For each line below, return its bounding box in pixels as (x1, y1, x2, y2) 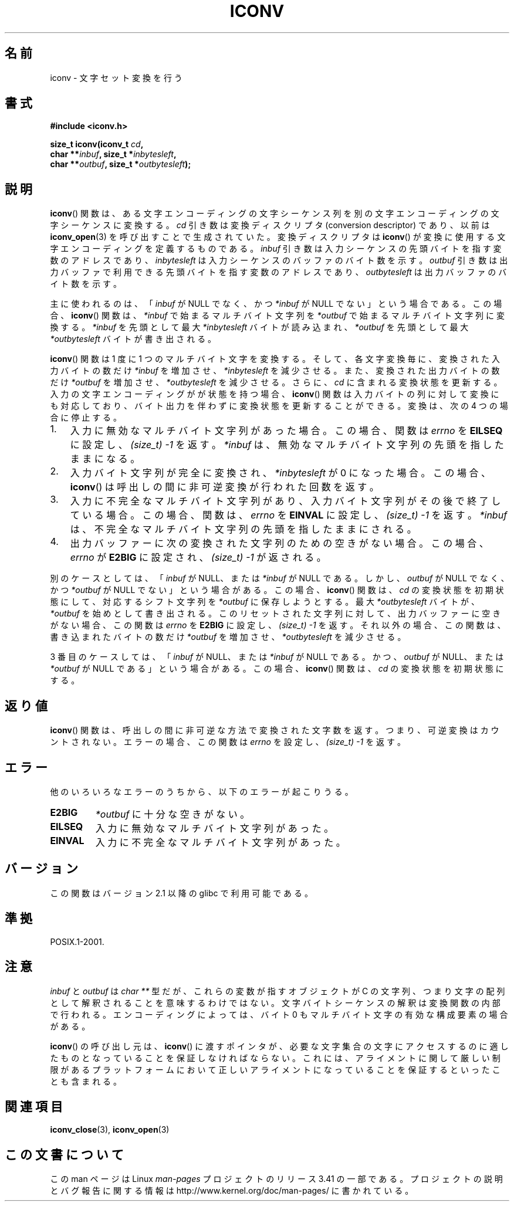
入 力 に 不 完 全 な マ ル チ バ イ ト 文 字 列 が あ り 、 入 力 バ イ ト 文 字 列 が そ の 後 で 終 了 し (70, 495, 501, 507)
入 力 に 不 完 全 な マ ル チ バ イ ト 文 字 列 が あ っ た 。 (95, 836, 346, 848)
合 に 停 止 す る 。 (50, 412, 122, 423)
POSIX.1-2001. (50, 936, 104, 947)
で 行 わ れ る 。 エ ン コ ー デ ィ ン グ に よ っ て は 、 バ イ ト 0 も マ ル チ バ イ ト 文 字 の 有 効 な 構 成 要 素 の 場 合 (50, 1009, 508, 1019)
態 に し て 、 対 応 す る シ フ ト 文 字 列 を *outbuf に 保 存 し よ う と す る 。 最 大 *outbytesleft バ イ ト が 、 (50, 597, 480, 607)
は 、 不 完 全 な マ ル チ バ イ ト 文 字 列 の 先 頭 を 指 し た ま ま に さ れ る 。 (70, 523, 417, 536)
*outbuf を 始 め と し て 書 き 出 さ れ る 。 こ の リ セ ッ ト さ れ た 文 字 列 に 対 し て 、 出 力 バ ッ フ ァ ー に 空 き (50, 608, 501, 619)
